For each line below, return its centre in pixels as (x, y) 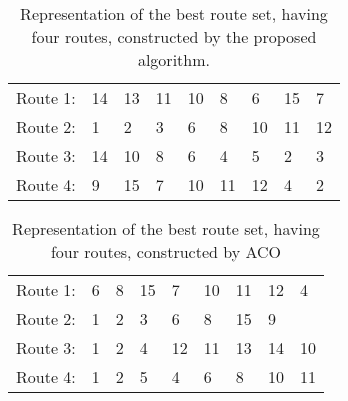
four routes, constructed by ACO (165, 251)
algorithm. (173, 59)
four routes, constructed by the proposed (174, 36)
